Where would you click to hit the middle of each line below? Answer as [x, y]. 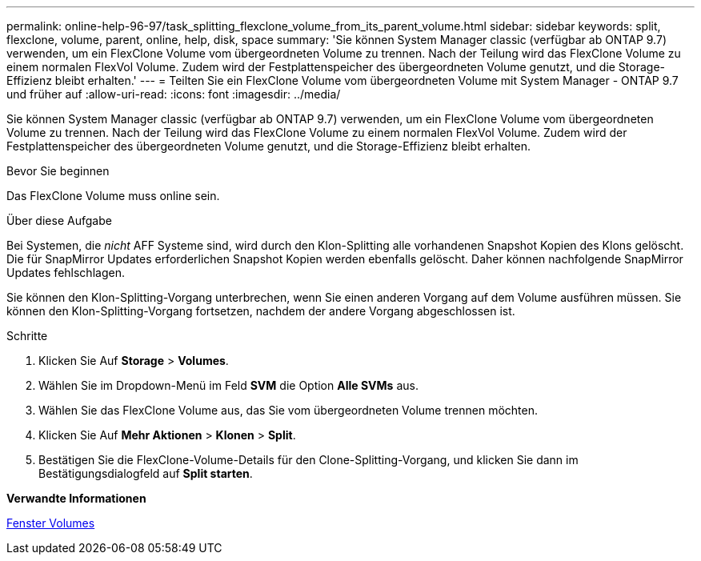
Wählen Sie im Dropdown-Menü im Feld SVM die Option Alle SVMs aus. [228, 385]
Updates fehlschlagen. [66, 272]
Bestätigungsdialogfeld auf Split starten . [146, 473]
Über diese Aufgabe [59, 220]
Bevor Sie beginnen [58, 171]
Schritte [27, 336]
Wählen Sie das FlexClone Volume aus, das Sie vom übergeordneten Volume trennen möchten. [288, 410]
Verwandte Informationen [76, 498]
